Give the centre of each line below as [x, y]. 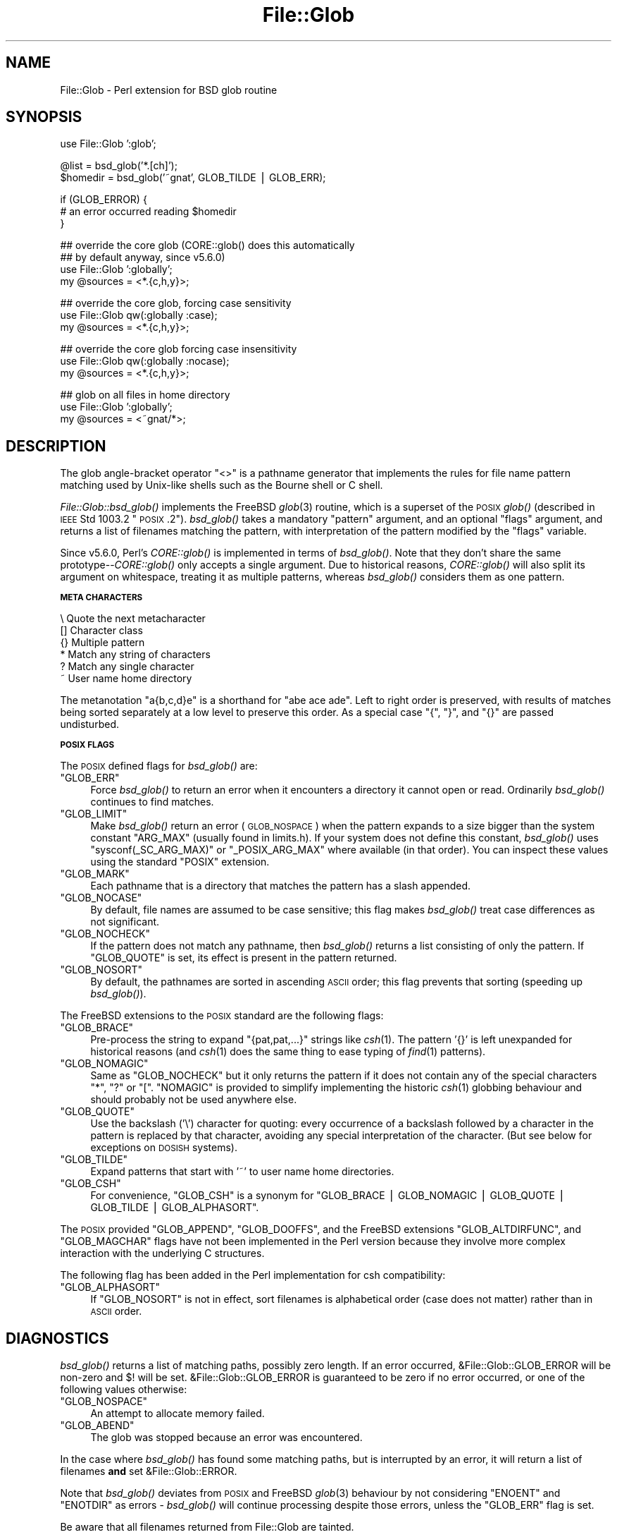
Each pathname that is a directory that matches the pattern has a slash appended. [281, 886]
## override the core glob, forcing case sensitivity [176, 303]
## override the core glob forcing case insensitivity [179, 349]
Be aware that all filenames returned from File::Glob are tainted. [207, 1527]
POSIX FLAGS [87, 745]
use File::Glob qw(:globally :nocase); [145, 361]
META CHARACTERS [101, 598]
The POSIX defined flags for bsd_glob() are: [159, 766]
